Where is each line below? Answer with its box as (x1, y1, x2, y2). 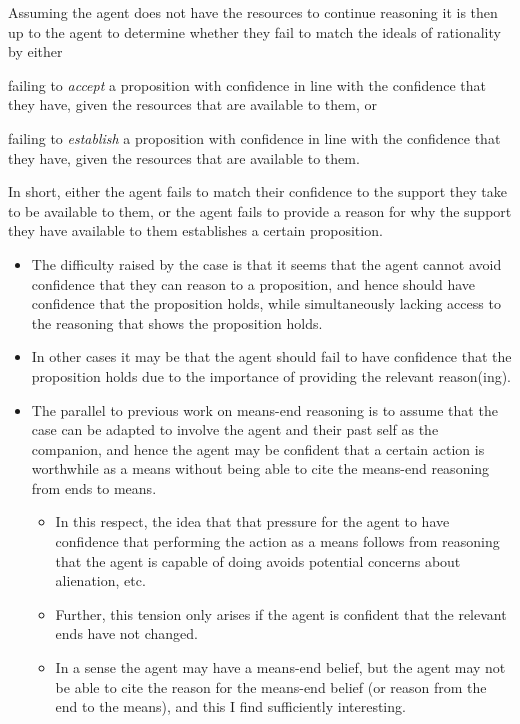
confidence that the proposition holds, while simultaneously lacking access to (31, 293, 501, 314)
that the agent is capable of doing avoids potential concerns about (55, 550, 461, 571)
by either (8, 41, 63, 62)
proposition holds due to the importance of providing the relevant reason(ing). (31, 365, 512, 386)
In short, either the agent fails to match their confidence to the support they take (8, 181, 507, 202)
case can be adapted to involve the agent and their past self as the (31, 419, 439, 440)
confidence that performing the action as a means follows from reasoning (55, 531, 500, 552)
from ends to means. (31, 477, 157, 498)
